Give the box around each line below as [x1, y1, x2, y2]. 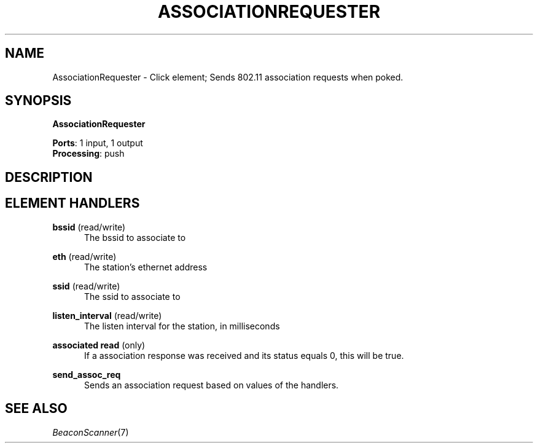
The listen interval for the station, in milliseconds [84, 320, 280, 331]
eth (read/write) [52, 251, 117, 262]
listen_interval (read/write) [52, 310, 162, 321]
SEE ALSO [5, 401, 68, 417]
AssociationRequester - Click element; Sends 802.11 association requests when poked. [52, 71, 404, 82]
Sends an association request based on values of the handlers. [84, 379, 339, 390]
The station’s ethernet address [84, 261, 208, 272]
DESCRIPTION [5, 169, 93, 185]
